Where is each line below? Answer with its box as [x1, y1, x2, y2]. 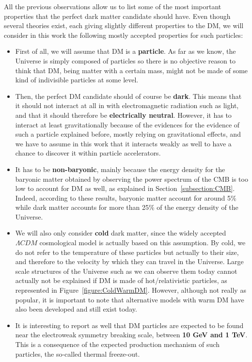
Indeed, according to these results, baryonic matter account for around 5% [15, 192, 236, 203]
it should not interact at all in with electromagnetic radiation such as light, [15, 100, 239, 110]
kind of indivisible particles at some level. [15, 75, 139, 85]
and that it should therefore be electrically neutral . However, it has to [15, 110, 232, 120]
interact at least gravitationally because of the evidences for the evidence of [15, 119, 240, 129]
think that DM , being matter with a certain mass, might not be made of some [15, 65, 248, 75]
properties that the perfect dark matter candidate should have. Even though [4, 11, 231, 21]
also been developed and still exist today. [15, 304, 137, 314]
